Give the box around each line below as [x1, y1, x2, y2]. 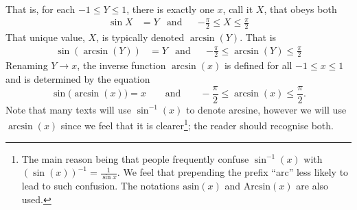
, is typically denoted [96, 29, 185, 44]
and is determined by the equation [5, 72, 150, 86]
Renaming [5, 58, 48, 73]
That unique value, [5, 29, 85, 44]
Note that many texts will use [5, 102, 131, 116]
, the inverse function [77, 58, 166, 73]
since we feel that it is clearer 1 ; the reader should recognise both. [60, 116, 334, 132]
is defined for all [224, 58, 292, 73]
